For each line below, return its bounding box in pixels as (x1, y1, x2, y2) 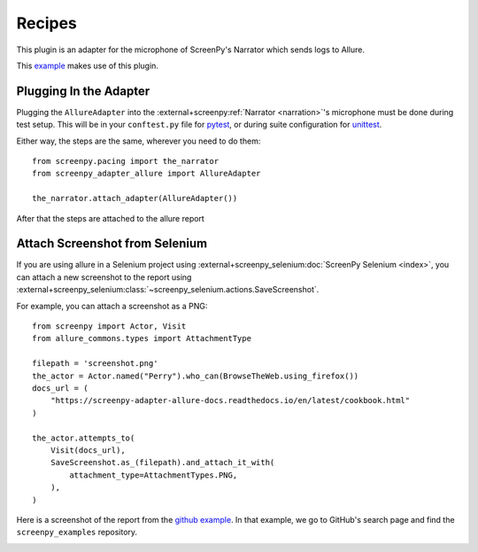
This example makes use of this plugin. (16, 60, 159, 71)
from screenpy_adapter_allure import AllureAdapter (32, 168, 261, 179)
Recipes (16, 13, 77, 33)
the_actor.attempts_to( (32, 432, 135, 443)
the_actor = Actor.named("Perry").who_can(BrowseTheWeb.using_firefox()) (32, 370, 359, 381)
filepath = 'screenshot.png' (32, 359, 158, 369)
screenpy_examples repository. (16, 527, 137, 538)
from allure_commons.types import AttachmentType (32, 333, 252, 344)
